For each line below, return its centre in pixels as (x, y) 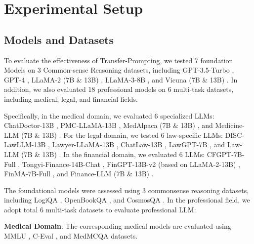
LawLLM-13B (25, 144)
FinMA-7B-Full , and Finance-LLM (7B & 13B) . (79, 174)
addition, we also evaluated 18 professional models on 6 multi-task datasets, (119, 89)
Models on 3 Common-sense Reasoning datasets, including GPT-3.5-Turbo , (119, 70)
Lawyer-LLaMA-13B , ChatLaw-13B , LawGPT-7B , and (139, 144)
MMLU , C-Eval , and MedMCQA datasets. (71, 236)
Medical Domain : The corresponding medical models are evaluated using (118, 226)
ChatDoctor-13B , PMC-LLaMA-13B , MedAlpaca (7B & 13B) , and (108, 125)
